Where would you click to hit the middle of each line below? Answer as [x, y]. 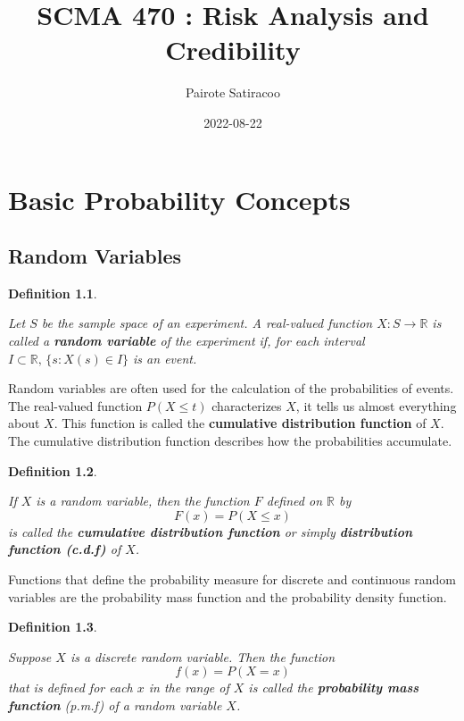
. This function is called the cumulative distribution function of [240, 423]
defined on [294, 501]
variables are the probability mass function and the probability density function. [228, 596]
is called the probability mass [334, 687]
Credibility [233, 50]
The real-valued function [75, 405]
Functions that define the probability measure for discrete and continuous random [232, 579]
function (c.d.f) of [65, 549]
